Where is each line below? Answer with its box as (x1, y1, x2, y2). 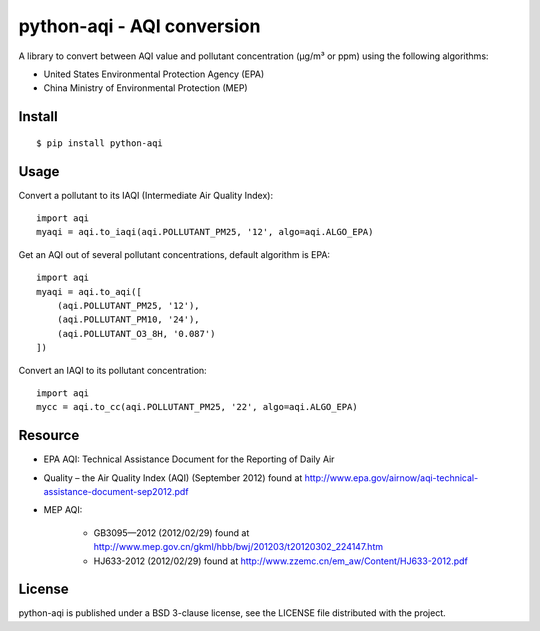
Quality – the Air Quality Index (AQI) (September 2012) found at (43, 471, 303, 484)
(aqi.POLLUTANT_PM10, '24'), (56, 314, 200, 325)
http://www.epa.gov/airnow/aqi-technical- (304, 471, 479, 484)
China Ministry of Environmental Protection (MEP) (43, 82, 249, 94)
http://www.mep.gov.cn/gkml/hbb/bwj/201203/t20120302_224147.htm (93, 541, 384, 553)
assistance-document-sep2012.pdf (43, 486, 189, 498)
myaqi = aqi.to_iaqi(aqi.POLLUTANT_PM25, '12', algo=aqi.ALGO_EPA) (36, 226, 374, 238)
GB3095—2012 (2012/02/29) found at (93, 526, 250, 539)
